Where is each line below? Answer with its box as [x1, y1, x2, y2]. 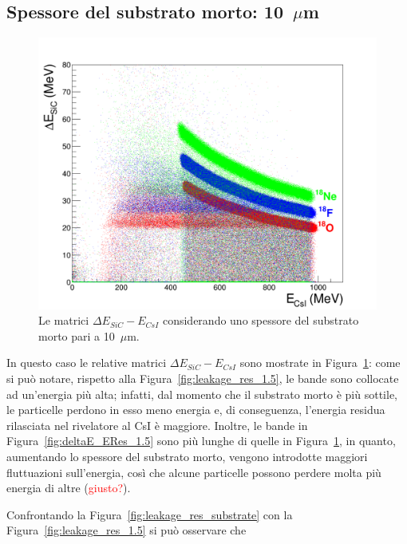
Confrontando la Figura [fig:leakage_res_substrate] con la [6, 506, 293, 522]
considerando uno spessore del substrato [162, 312, 359, 329]
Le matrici [38, 312, 89, 329]
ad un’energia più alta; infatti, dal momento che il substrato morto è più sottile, [6, 385, 397, 402]
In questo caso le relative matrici [6, 354, 167, 371]
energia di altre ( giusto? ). [6, 479, 131, 496]
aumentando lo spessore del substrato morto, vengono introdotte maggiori [6, 447, 368, 464]
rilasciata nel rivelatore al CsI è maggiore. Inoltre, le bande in [6, 416, 308, 433]
